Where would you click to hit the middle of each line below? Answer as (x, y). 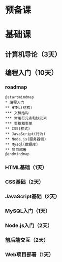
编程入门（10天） (31, 73)
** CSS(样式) (18, 129)
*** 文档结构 (17, 113)
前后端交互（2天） (27, 240)
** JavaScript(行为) (25, 134)
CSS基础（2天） (25, 182)
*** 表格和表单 (19, 124)
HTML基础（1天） (26, 168)
